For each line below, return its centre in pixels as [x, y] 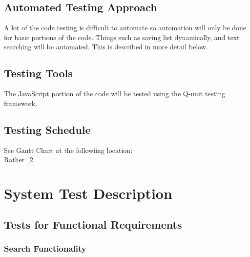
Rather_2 [19, 160]
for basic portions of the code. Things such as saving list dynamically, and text [122, 37]
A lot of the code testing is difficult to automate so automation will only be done [125, 28]
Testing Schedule [47, 129]
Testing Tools [38, 73]
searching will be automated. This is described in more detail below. [106, 47]
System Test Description [88, 193]
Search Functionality [45, 248]
